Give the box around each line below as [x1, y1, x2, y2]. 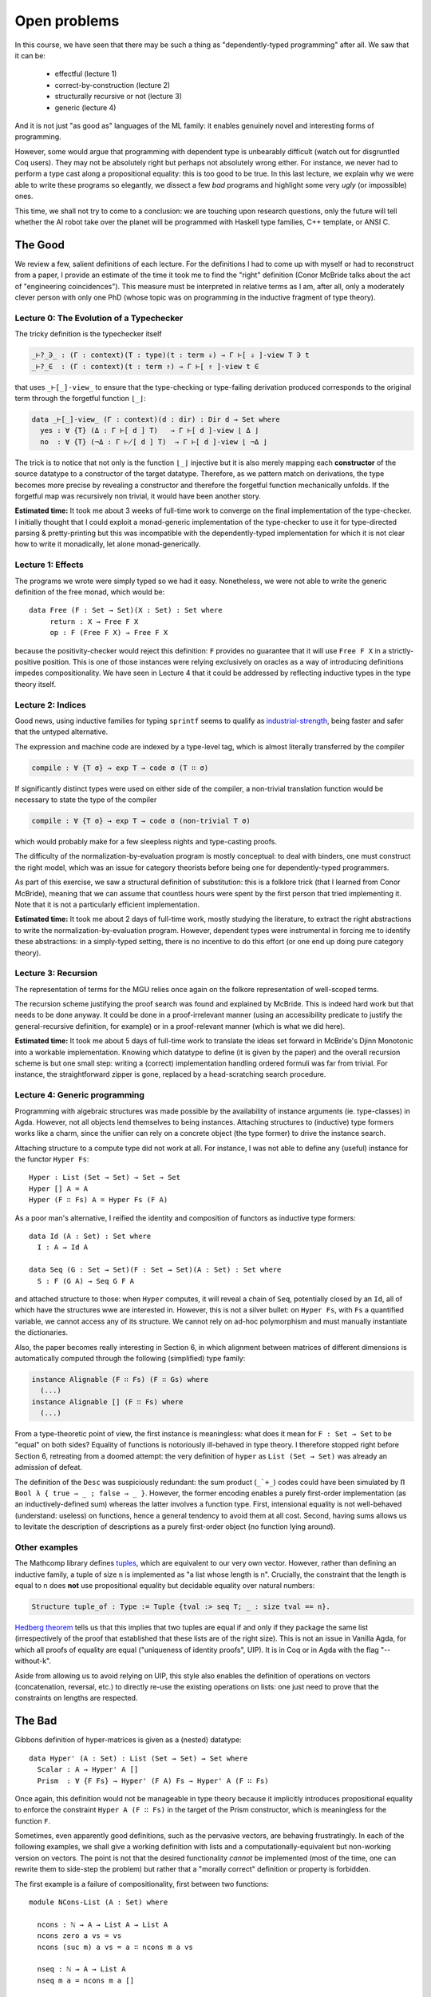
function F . [14, 1816, 51, 1825]
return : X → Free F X [49, 617, 139, 626]
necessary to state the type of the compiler [14, 795, 157, 804]
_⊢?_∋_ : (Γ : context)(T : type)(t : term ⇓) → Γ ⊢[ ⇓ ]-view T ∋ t [31, 351, 310, 359]
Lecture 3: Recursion [14, 967, 98, 979]
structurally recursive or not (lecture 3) [54, 92, 183, 101]
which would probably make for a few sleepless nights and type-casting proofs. [14, 836, 277, 846]
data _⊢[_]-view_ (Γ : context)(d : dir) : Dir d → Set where [31, 415, 280, 423]
